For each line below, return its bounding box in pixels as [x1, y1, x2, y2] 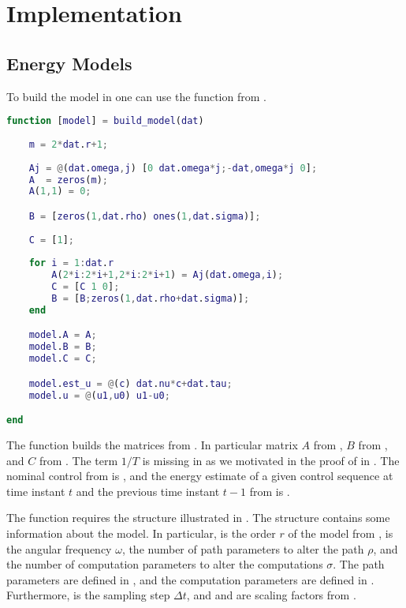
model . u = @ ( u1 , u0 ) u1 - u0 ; [28, 389, 170, 401]
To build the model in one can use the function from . [6, 88, 266, 104]
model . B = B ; [28, 341, 97, 353]
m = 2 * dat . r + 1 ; [28, 138, 109, 150]
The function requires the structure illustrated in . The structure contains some [6, 509, 390, 526]
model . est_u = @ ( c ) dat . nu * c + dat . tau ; [28, 377, 233, 389]
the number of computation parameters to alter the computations [6, 556, 323, 572]
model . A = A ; [28, 329, 97, 341]
